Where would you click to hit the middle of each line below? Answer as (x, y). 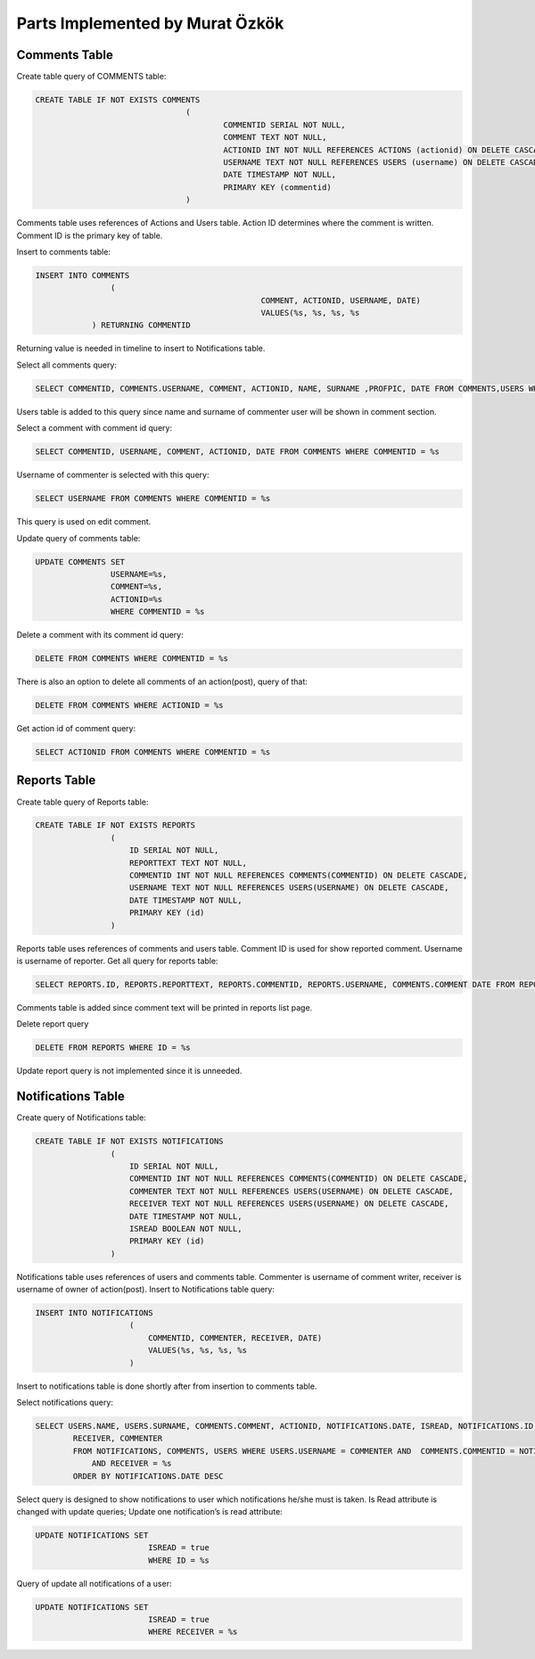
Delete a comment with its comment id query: (100, 635)
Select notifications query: (65, 1403)
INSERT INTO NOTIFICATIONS (94, 1313)
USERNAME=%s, (139, 574)
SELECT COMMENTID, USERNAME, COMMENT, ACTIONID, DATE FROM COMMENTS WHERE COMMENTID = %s (238, 452)
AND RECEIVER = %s (132, 1464)
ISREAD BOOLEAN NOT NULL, (186, 1228)
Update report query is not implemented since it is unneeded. (129, 1071)
